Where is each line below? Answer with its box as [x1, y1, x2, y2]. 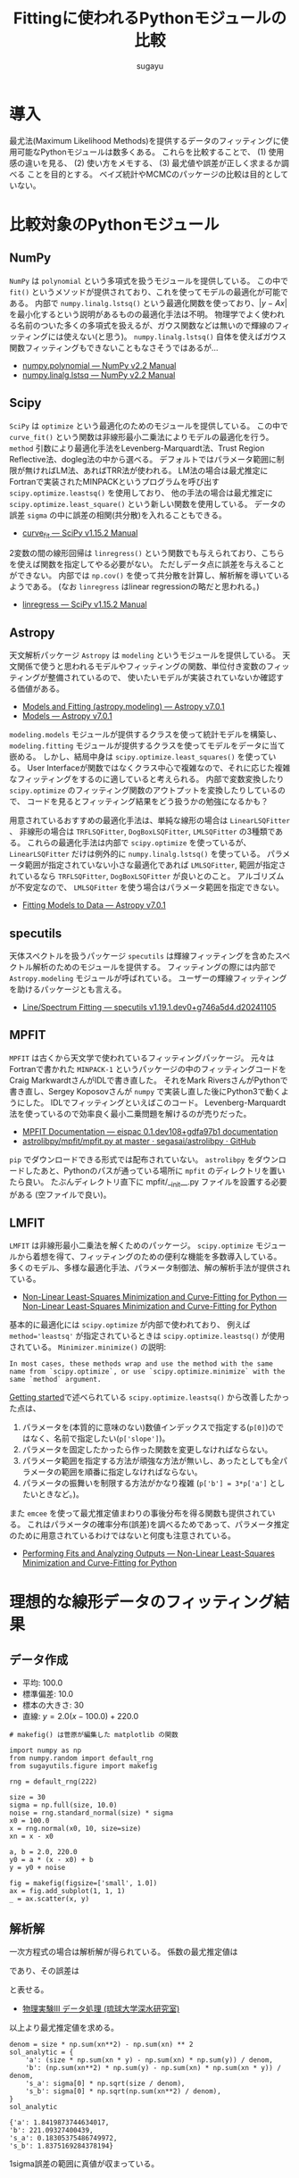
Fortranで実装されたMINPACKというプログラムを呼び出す [9, 476, 220, 486]
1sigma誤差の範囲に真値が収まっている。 [9, 2158, 159, 2169]
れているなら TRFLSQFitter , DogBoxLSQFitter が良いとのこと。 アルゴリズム [9, 871, 285, 882]
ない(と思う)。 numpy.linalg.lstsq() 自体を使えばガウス [79, 331, 287, 342]
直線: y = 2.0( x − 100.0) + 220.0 [21, 1711, 139, 1722]
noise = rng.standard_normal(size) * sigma [9, 1808, 174, 1817]
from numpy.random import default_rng [9, 1754, 154, 1763]
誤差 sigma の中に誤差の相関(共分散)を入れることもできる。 [9, 510, 228, 520]
